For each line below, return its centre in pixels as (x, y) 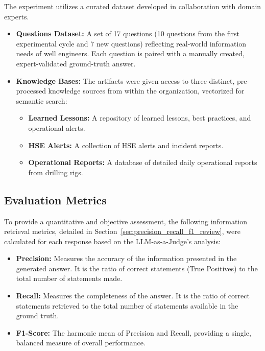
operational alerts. (57, 127)
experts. (17, 16)
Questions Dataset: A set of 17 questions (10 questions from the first (128, 33)
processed (31, 91)
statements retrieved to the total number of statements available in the (127, 305)
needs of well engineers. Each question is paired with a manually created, (130, 53)
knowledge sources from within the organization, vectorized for (146, 91)
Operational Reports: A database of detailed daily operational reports (143, 162)
